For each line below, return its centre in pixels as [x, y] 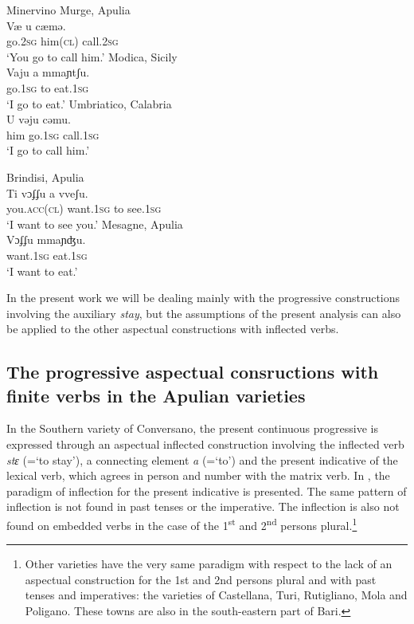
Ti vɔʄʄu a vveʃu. [47, 192]
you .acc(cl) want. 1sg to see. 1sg [84, 208]
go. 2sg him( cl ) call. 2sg [62, 41]
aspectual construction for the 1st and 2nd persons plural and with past [201, 579]
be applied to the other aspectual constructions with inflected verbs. [173, 329]
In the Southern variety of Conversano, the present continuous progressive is [192, 428]
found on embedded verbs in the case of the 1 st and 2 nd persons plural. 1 [182, 524]
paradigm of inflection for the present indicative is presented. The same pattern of [207, 491]
